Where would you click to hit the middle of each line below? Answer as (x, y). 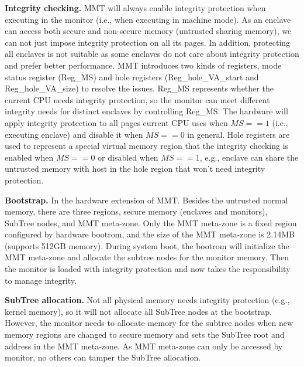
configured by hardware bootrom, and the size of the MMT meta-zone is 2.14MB (150, 234)
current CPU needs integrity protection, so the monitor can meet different (137, 99)
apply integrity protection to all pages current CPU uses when (116, 122)
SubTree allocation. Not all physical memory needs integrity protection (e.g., (147, 300)
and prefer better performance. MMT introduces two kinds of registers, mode (143, 65)
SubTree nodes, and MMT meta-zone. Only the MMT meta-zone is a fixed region (151, 222)
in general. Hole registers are (239, 134)
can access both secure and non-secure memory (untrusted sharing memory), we (148, 31)
